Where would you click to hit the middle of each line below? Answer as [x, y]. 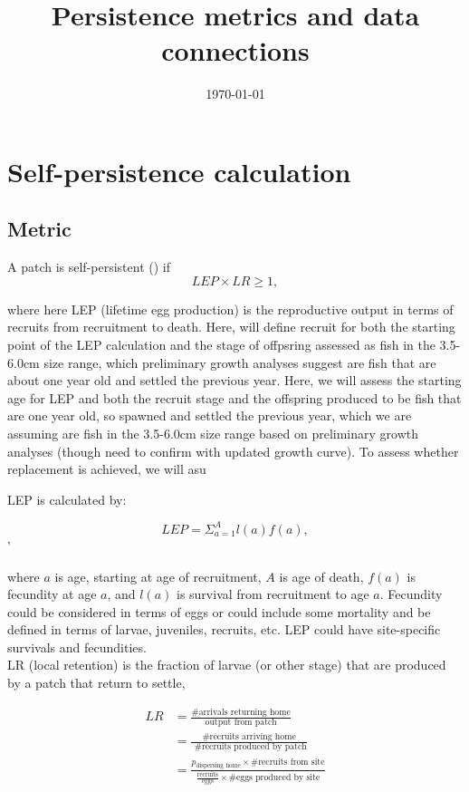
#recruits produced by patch [250, 747]
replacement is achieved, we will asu [107, 469]
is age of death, [321, 576]
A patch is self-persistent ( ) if [89, 267]
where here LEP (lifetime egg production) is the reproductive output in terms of [230, 309]
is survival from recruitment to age [273, 594]
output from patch [241, 722]
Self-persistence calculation [179, 171]
